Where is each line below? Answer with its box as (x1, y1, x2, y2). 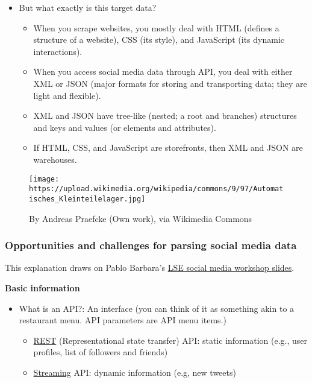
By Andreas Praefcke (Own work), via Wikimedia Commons (29, 212, 252, 224)
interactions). (33, 45, 83, 57)
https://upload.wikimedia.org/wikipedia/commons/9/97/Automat (29, 185, 284, 194)
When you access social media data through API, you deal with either (33, 65, 293, 78)
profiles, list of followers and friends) (33, 346, 168, 358)
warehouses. (33, 153, 77, 165)
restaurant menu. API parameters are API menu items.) (19, 314, 226, 326)
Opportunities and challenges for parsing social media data (5, 238, 297, 253)
